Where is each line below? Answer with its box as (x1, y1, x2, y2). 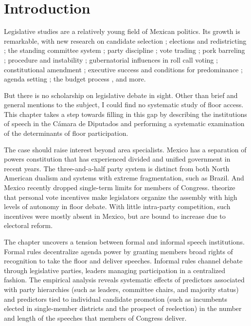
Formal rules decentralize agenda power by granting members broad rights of (4, 246, 233, 256)
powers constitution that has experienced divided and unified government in (4, 154, 231, 164)
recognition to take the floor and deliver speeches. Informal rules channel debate (4, 256, 243, 266)
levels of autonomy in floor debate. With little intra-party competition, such (4, 201, 231, 212)
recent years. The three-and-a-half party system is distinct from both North (4, 163, 230, 173)
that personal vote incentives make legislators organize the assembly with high (4, 192, 237, 202)
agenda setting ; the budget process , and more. (4, 74, 146, 84)
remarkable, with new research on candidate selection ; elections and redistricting (4, 35, 247, 46)
